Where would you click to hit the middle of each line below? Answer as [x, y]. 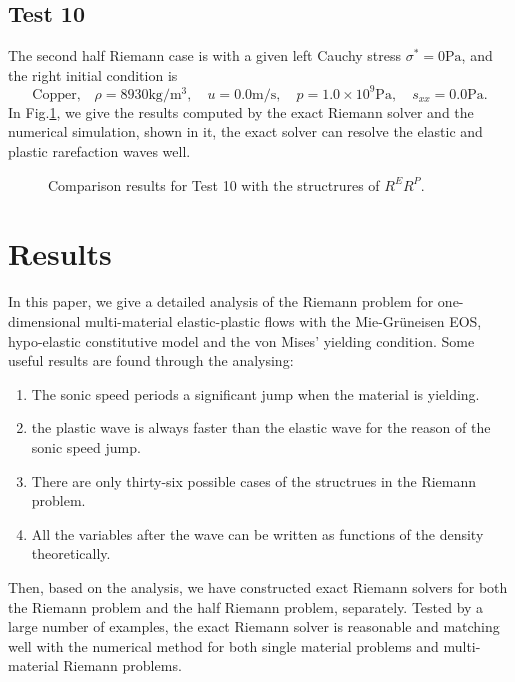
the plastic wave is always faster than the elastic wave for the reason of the [261, 427]
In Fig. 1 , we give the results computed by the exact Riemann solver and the [241, 111]
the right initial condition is [93, 74]
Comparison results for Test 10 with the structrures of [214, 184]
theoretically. [71, 553]
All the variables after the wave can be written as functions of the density [257, 533]
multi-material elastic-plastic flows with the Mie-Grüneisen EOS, [283, 320]
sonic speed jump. [86, 446]
